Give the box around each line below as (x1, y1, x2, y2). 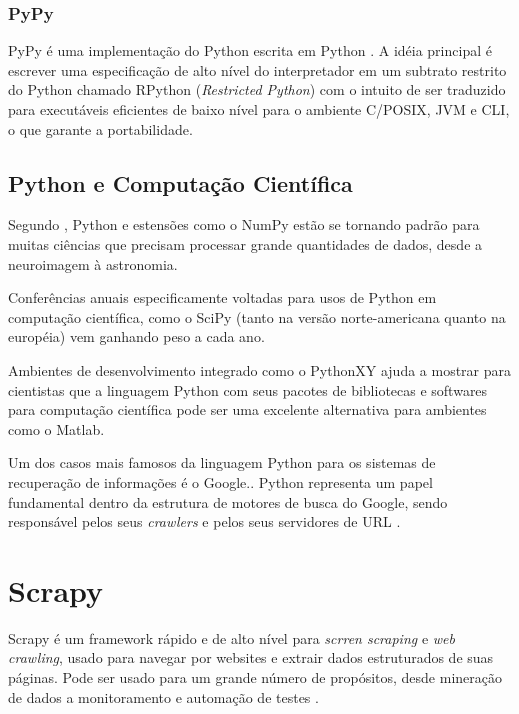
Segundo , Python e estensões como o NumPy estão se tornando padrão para (8, 214, 480, 235)
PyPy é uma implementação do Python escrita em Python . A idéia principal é (8, 40, 492, 61)
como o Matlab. (8, 418, 105, 439)
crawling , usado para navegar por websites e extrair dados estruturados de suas (8, 647, 494, 668)
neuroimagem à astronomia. (8, 253, 178, 274)
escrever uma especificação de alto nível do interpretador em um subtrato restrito (8, 59, 507, 80)
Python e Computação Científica (8, 167, 353, 198)
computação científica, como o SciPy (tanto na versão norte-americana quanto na (8, 306, 506, 327)
